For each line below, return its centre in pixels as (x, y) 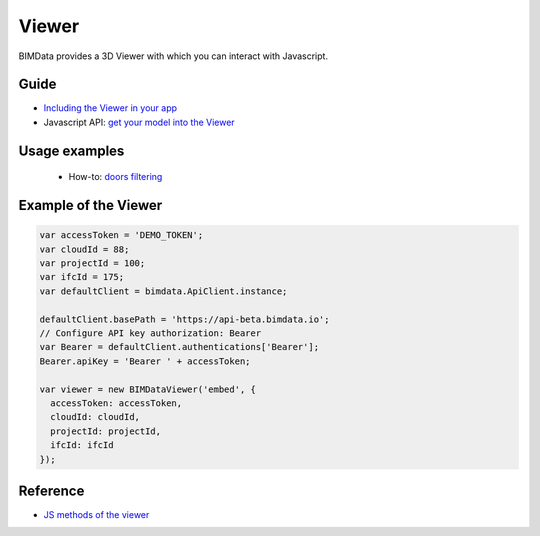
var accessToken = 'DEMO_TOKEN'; (121, 235)
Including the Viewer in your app (110, 108)
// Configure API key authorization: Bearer (150, 333)
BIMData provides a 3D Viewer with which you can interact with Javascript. (173, 56)
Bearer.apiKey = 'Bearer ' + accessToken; (145, 361)
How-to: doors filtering (115, 177)
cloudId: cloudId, (95, 417)
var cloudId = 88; (84, 249)
